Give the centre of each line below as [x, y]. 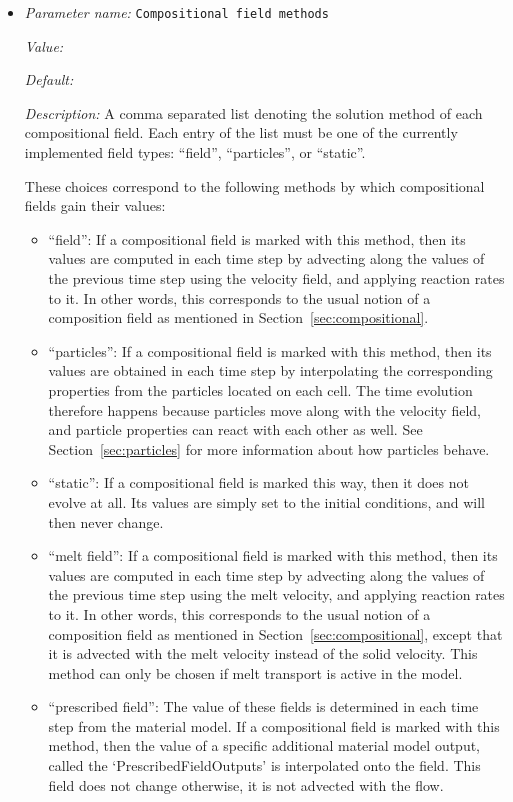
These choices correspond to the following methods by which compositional [254, 185]
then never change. [106, 521]
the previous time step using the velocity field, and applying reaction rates [276, 278]
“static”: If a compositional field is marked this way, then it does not [258, 482]
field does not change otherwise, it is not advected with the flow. [246, 784]
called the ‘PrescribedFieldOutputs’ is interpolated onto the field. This [264, 765]
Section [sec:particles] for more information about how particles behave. [269, 448]
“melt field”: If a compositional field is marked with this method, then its [273, 555]
